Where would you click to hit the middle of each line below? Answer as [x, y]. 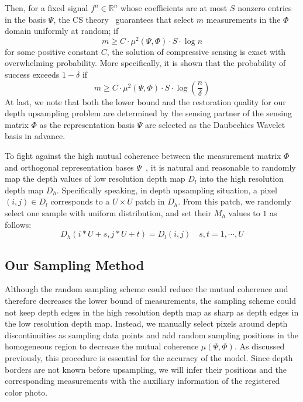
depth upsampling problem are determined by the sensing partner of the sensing [148, 113]
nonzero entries [265, 8]
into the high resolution [242, 179]
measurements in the [243, 19]
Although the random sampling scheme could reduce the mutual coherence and [147, 289]
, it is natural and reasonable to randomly [221, 167]
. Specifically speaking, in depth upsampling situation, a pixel [167, 190]
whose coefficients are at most [174, 8]
